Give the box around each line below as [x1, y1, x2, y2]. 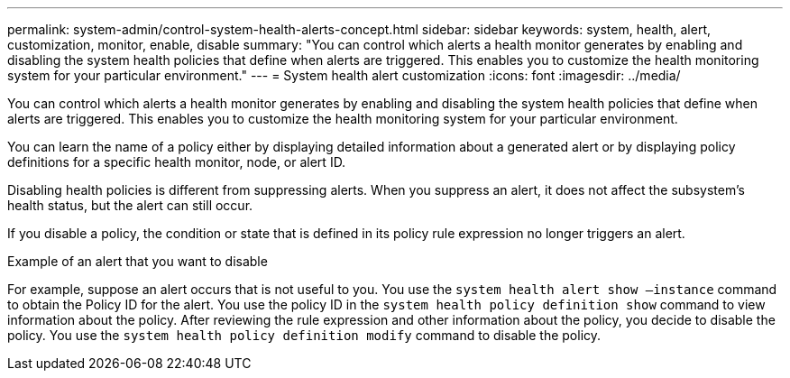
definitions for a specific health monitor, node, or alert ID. [7, 154, 346, 170]
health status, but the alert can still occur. [7, 198, 253, 213]
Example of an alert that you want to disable [7, 254, 268, 269]
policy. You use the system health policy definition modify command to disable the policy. [7, 327, 602, 343]
